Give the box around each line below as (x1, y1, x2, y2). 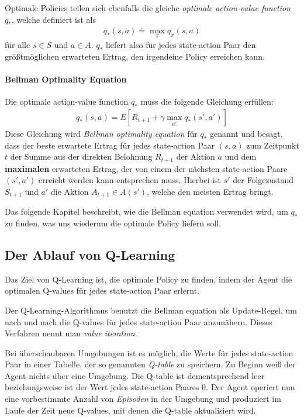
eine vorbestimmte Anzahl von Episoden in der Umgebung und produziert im (5, 393, 281, 405)
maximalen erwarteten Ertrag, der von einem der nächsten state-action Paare (5, 162, 288, 174)
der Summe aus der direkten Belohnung (10, 150, 153, 163)
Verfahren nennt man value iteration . (5, 327, 137, 339)
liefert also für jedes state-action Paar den (106, 39, 256, 51)
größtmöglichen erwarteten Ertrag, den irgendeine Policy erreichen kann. (5, 50, 265, 63)
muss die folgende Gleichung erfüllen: (140, 95, 274, 108)
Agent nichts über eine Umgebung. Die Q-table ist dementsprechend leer (5, 369, 265, 381)
